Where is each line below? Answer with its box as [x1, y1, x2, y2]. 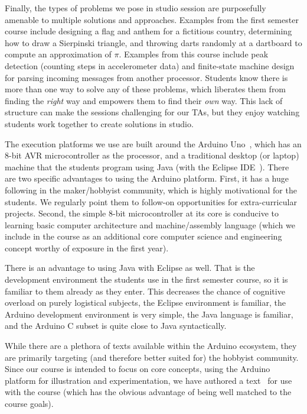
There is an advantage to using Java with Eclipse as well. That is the [5, 261, 255, 274]
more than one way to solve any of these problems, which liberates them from [5, 83, 286, 95]
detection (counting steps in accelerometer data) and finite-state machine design [5, 59, 295, 72]
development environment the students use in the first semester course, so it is [5, 273, 288, 286]
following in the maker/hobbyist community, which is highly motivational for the [5, 183, 297, 196]
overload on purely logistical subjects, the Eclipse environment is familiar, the [5, 296, 286, 309]
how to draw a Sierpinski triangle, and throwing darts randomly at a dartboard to [5, 36, 302, 48]
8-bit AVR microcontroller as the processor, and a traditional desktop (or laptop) [5, 149, 299, 161]
